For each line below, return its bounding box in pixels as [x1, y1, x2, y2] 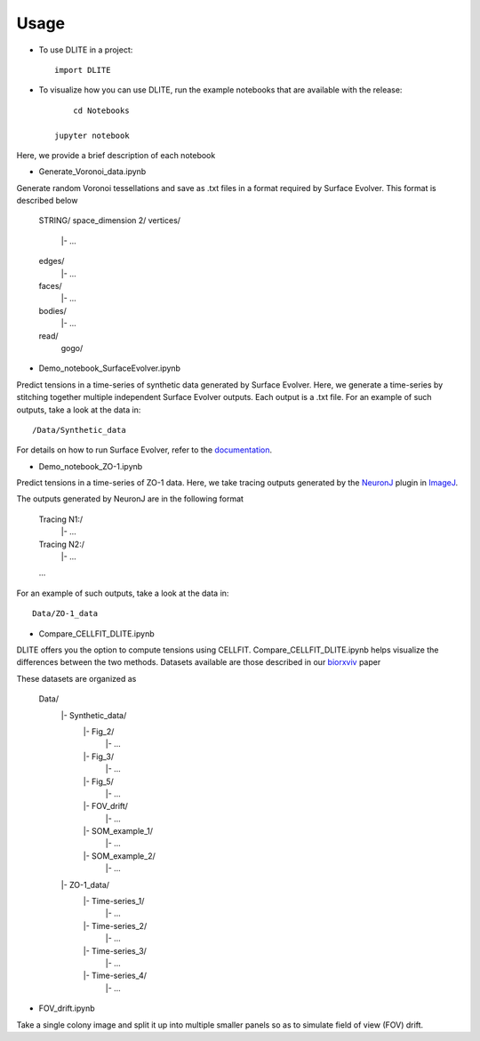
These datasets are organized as [16, 673, 137, 684]
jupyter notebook [54, 130, 130, 140]
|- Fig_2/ [83, 725, 115, 737]
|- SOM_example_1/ [83, 826, 154, 837]
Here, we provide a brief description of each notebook [16, 149, 216, 160]
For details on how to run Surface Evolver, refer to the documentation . [16, 444, 273, 455]
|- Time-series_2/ [83, 920, 148, 931]
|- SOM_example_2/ [83, 850, 156, 861]
